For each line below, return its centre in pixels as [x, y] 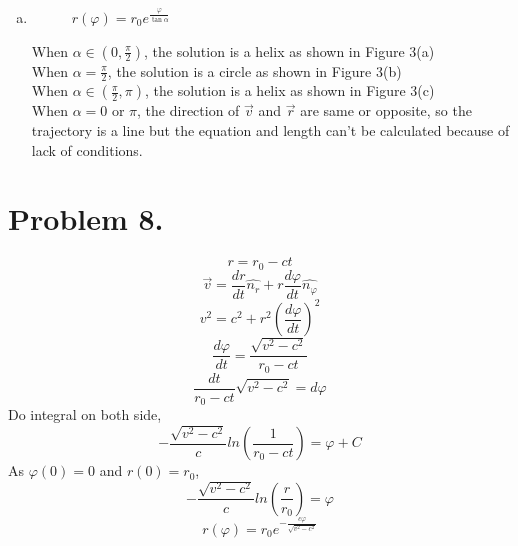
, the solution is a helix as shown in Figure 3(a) [289, 50]
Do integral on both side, [85, 414]
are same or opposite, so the [386, 110]
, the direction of [188, 110]
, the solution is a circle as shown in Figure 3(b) [254, 70]
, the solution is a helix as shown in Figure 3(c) [289, 90]
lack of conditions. [87, 149]
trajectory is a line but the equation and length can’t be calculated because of [270, 130]
